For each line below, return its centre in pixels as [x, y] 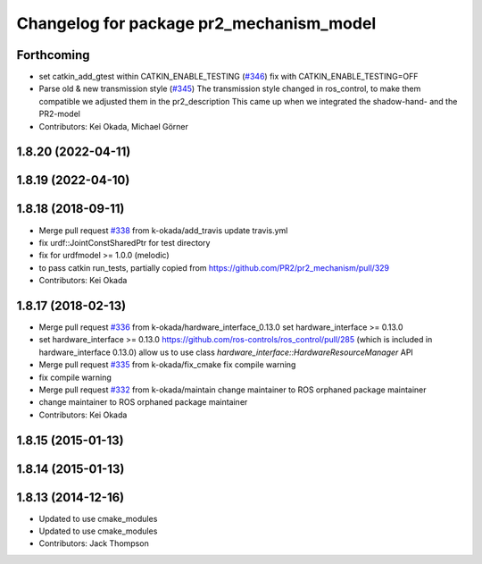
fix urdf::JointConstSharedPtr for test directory [125, 242]
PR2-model [59, 114]
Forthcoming [53, 55]
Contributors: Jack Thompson [94, 543]
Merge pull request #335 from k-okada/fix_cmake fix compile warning [167, 365]
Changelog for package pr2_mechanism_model [196, 23]
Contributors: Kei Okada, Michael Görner [114, 126]
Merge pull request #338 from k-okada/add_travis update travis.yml [163, 230]
